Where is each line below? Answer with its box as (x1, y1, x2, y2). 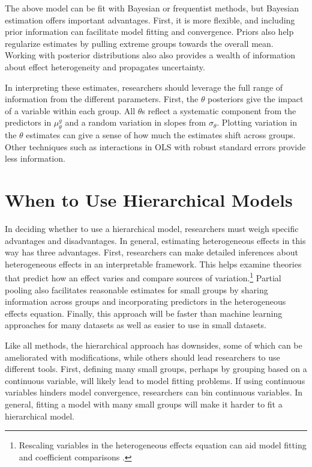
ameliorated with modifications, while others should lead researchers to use (5, 350, 280, 363)
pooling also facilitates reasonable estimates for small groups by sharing (5, 283, 268, 296)
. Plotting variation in (217, 116, 297, 129)
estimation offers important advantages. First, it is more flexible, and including (5, 13, 295, 26)
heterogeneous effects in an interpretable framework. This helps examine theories (5, 257, 302, 270)
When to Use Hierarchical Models (5, 188, 293, 212)
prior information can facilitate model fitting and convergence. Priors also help (5, 25, 294, 38)
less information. (5, 152, 65, 165)
